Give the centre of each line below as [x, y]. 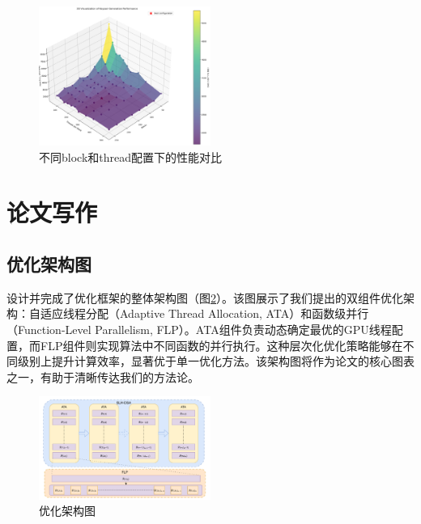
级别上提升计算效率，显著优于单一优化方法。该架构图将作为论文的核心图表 [216, 361]
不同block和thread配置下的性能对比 [131, 156]
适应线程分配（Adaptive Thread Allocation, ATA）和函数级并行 [204, 313]
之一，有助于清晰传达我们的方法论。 [103, 376]
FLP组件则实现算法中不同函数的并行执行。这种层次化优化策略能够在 [221, 345]
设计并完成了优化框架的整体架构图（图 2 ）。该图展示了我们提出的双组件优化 [205, 297]
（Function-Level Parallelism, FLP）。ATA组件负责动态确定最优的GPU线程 [199, 329]
